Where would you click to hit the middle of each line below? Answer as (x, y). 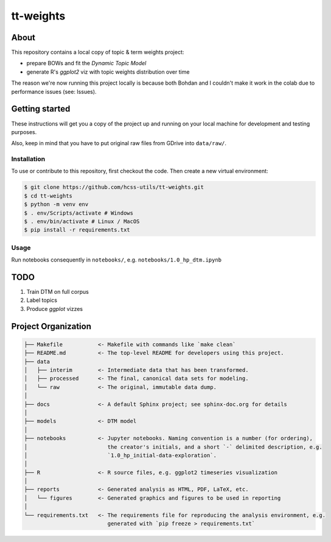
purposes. (24, 132)
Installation (28, 159)
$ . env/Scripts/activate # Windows (79, 213)
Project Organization (51, 326)
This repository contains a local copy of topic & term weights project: (98, 52)
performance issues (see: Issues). (54, 91)
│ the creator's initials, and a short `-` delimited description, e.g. (173, 447)
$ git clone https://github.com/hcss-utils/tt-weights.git (114, 187)
